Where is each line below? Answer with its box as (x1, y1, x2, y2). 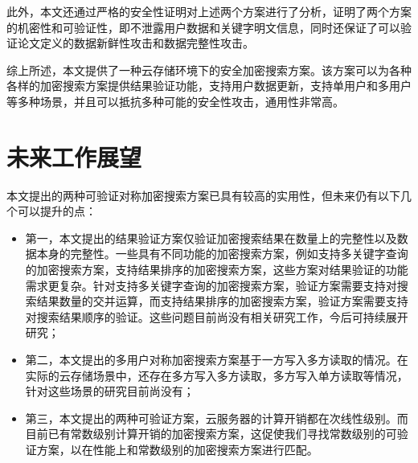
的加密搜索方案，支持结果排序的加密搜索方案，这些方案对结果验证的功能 (25, 261, 408, 278)
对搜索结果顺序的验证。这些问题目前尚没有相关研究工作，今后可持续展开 (25, 308, 408, 325)
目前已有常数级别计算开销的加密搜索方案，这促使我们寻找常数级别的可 (25, 425, 397, 442)
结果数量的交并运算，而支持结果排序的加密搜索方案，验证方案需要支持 (36, 293, 408, 309)
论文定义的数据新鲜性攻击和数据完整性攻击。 (17, 35, 254, 51)
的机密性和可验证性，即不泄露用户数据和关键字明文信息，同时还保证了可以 (6, 18, 400, 35)
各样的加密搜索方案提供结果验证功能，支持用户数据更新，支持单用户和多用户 (6, 77, 412, 94)
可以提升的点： (17, 203, 96, 219)
